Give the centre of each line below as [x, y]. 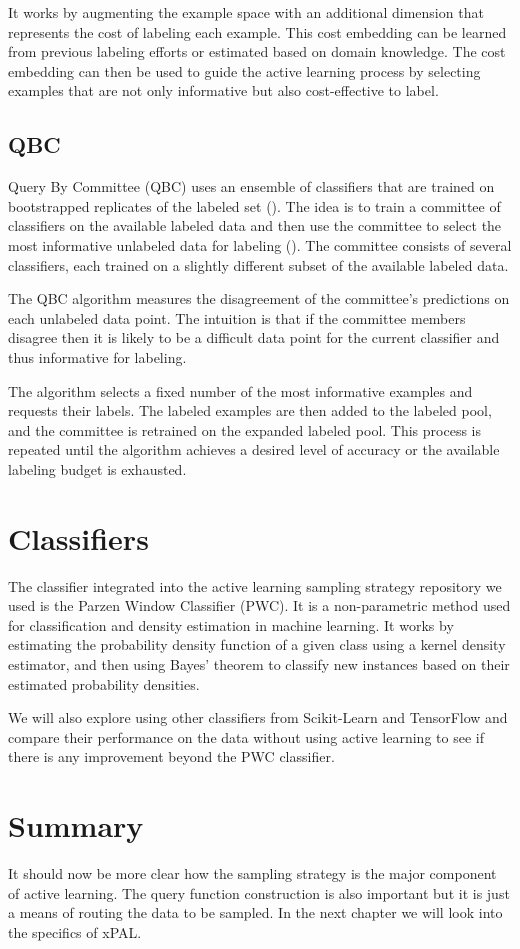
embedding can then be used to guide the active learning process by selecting [244, 70]
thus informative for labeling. [97, 356]
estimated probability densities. [104, 683]
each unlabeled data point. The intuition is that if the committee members [237, 317]
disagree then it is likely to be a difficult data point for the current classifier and [254, 337]
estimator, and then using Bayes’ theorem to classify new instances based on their [259, 663]
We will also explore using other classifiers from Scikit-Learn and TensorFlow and [258, 717]
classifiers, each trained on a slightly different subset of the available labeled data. [258, 264]
